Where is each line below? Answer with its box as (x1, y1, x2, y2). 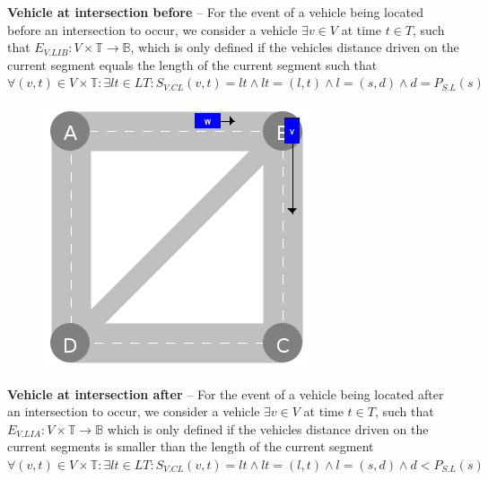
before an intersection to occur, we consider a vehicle (7, 20, 298, 39)
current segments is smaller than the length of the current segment (7, 437, 374, 456)
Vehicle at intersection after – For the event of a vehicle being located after (7, 384, 444, 403)
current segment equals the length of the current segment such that (7, 55, 378, 74)
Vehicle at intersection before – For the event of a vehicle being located (7, 3, 424, 21)
